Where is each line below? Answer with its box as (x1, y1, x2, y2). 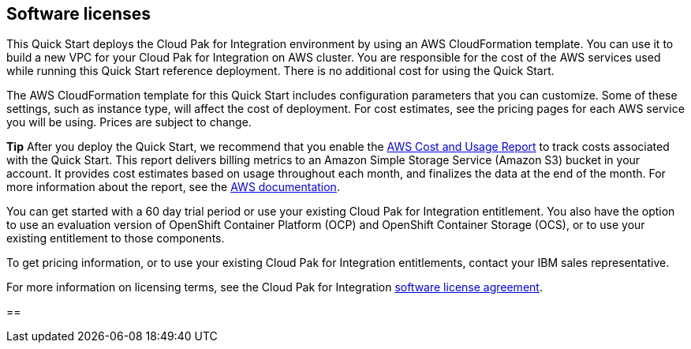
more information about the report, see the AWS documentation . (6, 180, 340, 194)
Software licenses (6, 4, 151, 24)
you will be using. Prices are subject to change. (6, 115, 252, 129)
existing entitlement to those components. (6, 231, 225, 246)
